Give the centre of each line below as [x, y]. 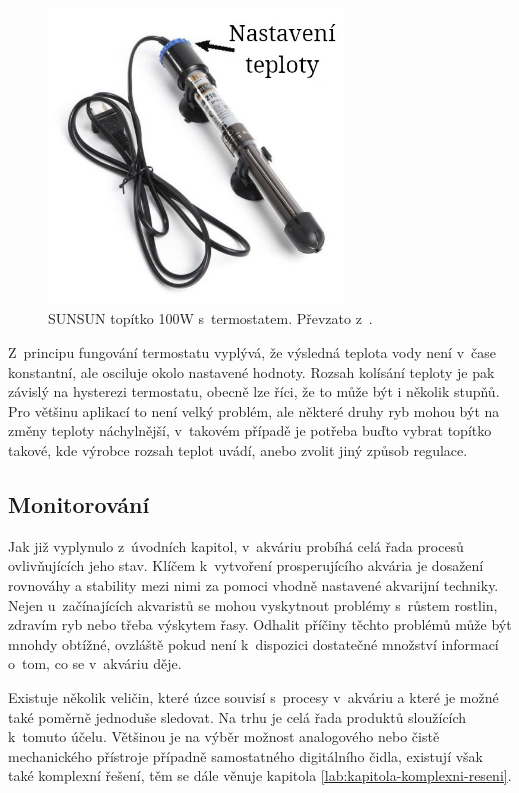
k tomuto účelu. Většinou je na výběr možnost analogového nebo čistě [224, 736]
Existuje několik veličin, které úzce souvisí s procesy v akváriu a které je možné [253, 696]
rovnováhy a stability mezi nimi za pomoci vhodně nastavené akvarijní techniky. [253, 584]
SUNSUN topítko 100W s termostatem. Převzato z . [210, 318]
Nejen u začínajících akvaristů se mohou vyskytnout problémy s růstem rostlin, [253, 604]
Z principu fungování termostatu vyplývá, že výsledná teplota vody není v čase [252, 351]
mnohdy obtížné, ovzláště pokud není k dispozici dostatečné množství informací [253, 643]
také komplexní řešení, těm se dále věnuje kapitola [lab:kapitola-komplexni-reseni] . [260, 775]
